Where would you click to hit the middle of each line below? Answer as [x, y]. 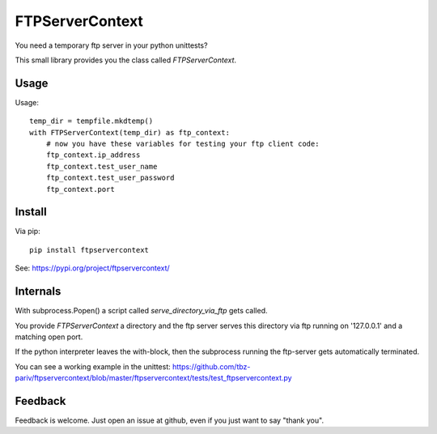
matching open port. [49, 337]
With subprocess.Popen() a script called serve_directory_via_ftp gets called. [141, 311]
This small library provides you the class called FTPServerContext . [126, 60]
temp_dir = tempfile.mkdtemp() [91, 121]
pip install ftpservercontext [89, 250]
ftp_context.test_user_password [110, 178]
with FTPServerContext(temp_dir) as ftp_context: [130, 132]
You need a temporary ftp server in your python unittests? [111, 45]
